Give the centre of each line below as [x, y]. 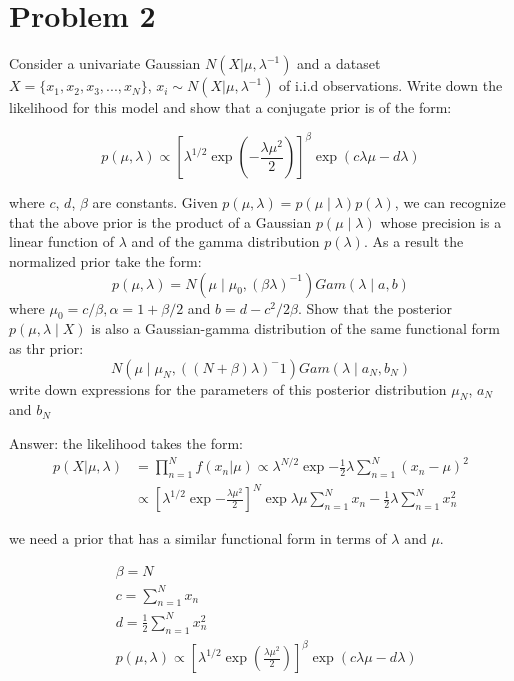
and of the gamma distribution [225, 241]
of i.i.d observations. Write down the [391, 85]
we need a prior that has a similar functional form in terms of [198, 538]
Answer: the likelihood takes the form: [126, 442]
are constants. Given [155, 202]
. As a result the [413, 241]
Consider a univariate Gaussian [105, 63]
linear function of [62, 241]
